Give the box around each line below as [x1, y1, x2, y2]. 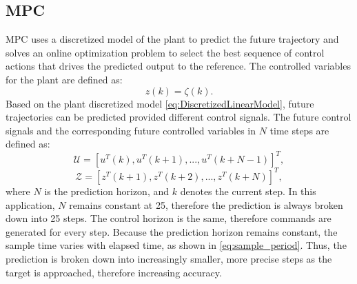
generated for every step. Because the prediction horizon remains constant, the [6, 224, 338, 239]
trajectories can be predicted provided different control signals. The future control [6, 110, 351, 124]
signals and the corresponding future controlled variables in [6, 123, 256, 137]
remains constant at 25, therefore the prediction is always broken [69, 197, 343, 212]
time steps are [269, 123, 329, 137]
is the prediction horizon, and [44, 183, 170, 198]
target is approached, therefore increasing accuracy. [6, 265, 222, 279]
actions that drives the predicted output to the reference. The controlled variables [6, 59, 351, 73]
